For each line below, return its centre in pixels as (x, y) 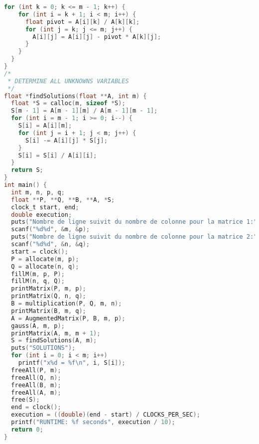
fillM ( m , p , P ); (38, 274)
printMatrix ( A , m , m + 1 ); (56, 333)
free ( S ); (25, 400)
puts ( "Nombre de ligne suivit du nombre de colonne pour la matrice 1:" (134, 222)
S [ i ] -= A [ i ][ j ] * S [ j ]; (66, 140)
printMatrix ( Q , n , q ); (49, 296)
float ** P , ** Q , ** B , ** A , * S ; (63, 200)
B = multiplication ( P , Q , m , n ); (66, 303)
